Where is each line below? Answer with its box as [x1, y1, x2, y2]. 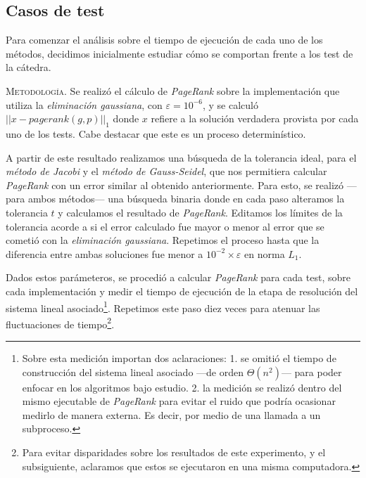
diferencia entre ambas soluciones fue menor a [6, 246, 203, 261]
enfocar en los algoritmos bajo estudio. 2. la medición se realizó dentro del [22, 380, 342, 394]
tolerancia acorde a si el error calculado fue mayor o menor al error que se [6, 219, 324, 233]
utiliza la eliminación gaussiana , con [6, 97, 163, 112]
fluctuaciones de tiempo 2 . [6, 314, 115, 331]
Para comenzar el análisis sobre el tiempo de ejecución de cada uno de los [6, 32, 323, 47]
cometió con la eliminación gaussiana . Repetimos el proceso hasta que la [6, 233, 320, 247]
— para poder [281, 364, 342, 379]
